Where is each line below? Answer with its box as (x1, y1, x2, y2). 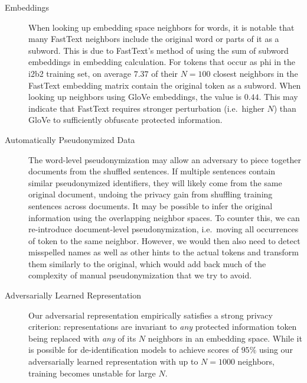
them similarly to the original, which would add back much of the (28, 257, 266, 270)
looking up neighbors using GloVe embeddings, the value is (28, 90, 241, 103)
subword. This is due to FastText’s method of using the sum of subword (28, 44, 289, 56)
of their (151, 67, 178, 79)
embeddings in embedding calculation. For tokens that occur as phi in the (28, 56, 296, 68)
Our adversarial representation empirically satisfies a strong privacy (28, 309, 273, 321)
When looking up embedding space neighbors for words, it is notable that (28, 21, 295, 33)
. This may (259, 90, 298, 103)
